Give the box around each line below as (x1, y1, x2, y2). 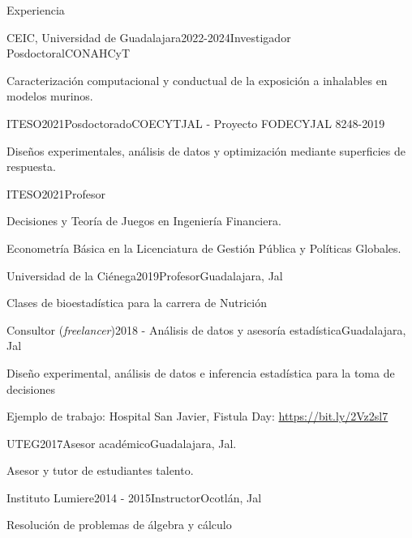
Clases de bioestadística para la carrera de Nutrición (6, 294, 267, 311)
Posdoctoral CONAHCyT (6, 45, 130, 62)
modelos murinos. (6, 88, 93, 105)
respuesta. (6, 158, 56, 175)
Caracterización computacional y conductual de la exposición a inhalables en (6, 71, 388, 88)
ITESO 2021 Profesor (6, 185, 105, 202)
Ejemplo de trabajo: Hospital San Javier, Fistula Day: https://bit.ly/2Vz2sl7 (6, 408, 388, 425)
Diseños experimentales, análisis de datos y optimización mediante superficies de (6, 142, 406, 159)
